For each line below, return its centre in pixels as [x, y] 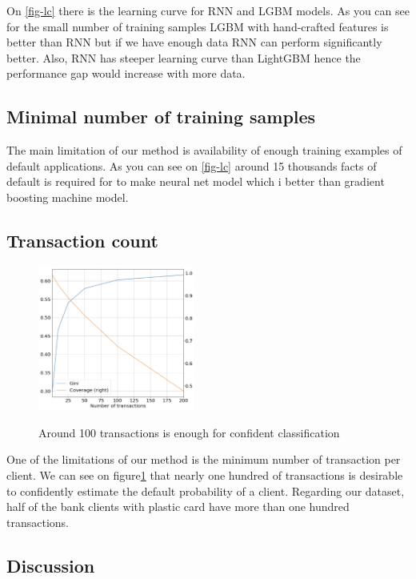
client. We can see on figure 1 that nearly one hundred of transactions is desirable [205, 475]
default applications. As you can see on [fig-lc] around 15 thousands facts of [192, 165]
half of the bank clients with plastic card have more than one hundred [178, 507]
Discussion [51, 565]
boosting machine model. [68, 197]
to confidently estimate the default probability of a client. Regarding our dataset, [206, 491]
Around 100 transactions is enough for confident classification [189, 432]
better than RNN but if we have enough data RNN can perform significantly [194, 42]
